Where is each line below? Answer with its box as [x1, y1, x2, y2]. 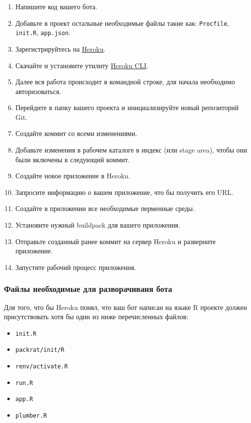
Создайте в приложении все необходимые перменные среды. [15, 203, 195, 213]
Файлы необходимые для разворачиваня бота [4, 283, 173, 295]
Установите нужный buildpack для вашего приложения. [15, 220, 180, 230]
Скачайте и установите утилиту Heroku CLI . [15, 60, 149, 70]
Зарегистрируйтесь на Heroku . [15, 43, 106, 54]
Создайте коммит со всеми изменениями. [15, 128, 137, 138]
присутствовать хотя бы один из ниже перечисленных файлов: [4, 311, 189, 322]
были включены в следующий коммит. [15, 154, 130, 164]
